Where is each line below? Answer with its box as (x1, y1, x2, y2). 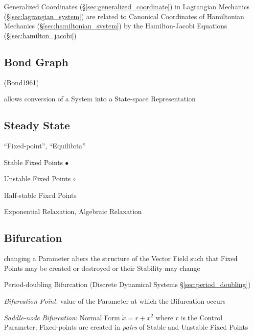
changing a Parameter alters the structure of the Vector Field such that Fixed (4, 253, 238, 263)
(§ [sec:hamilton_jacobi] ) (4, 30, 77, 40)
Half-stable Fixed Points (4, 190, 77, 200)
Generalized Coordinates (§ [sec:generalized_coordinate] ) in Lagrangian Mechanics (4, 1, 250, 11)
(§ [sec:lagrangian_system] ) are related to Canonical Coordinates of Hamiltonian (4, 11, 244, 21)
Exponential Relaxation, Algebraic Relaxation (4, 206, 142, 216)
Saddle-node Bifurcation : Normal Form (4, 312, 120, 322)
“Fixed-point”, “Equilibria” (4, 140, 86, 150)
